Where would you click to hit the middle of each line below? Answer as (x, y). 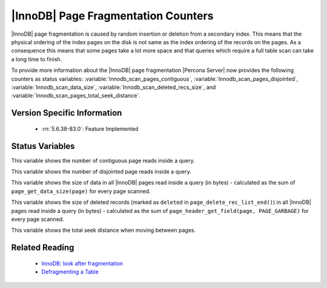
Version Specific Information (67, 113)
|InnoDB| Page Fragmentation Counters (112, 16)
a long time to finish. (37, 59)
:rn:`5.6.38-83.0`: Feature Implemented (90, 129)
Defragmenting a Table (70, 272)
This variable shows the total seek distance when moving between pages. (104, 231)
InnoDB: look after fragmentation (82, 263)
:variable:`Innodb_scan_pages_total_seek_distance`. (76, 96)
